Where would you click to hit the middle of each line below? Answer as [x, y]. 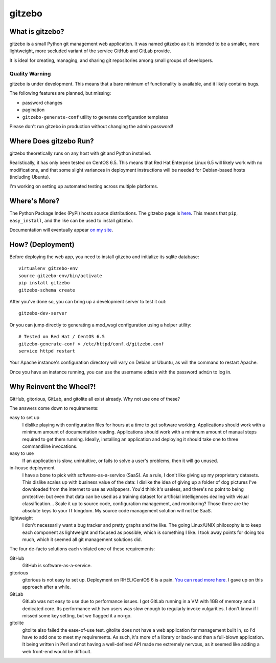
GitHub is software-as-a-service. [57, 566]
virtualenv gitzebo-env [48, 268]
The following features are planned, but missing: [60, 93]
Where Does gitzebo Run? [52, 141]
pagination [33, 110]
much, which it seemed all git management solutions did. [82, 540]
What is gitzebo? [37, 32]
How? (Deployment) [42, 244]
